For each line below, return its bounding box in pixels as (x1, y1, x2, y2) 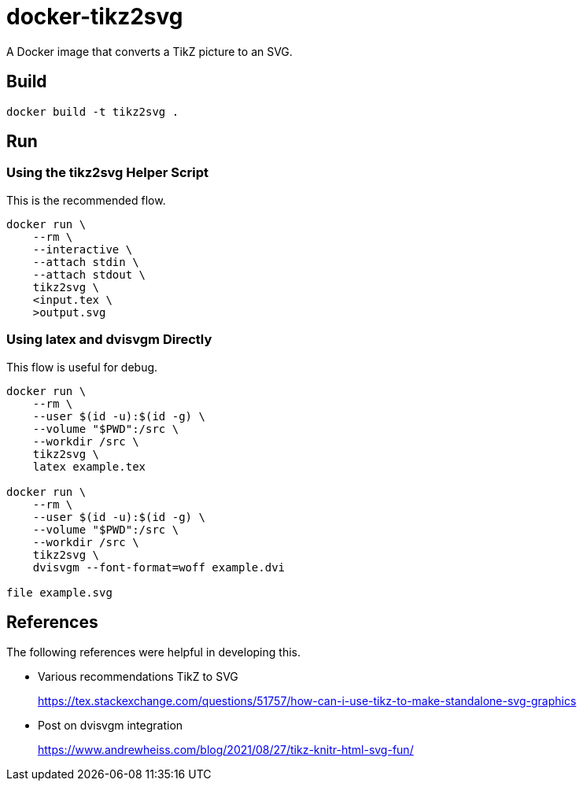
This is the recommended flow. (6, 193, 166, 207)
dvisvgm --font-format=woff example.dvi (32, 560, 286, 574)
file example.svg (6, 586, 113, 599)
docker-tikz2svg (6, 3, 183, 30)
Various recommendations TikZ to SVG (38, 670, 238, 684)
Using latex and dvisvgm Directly (6, 331, 212, 348)
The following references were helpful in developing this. (6, 645, 301, 660)
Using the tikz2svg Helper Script (6, 164, 209, 181)
